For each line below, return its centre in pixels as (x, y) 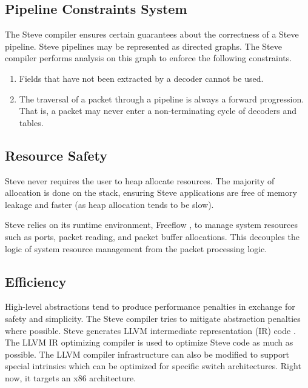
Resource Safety (56, 155)
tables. (31, 122)
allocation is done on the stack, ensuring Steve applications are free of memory (151, 192)
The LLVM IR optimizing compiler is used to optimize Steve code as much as (149, 342)
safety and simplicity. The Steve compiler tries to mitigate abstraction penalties (153, 318)
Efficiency (36, 281)
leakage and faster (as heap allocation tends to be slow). (109, 204)
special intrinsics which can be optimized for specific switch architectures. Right (153, 366)
